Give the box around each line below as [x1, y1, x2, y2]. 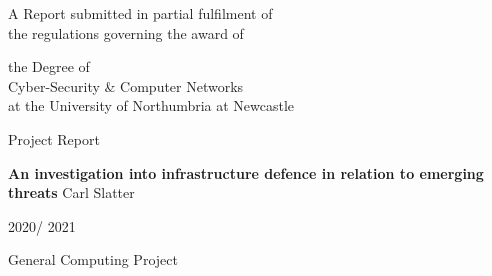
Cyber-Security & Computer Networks [8, 75, 244, 96]
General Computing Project [8, 249, 178, 270]
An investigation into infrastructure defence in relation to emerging [8, 162, 484, 183]
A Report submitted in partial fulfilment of [8, 3, 273, 23]
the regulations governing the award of [8, 22, 244, 43]
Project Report [8, 128, 100, 149]
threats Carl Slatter [8, 182, 135, 203]
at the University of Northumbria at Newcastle [8, 95, 295, 116]
